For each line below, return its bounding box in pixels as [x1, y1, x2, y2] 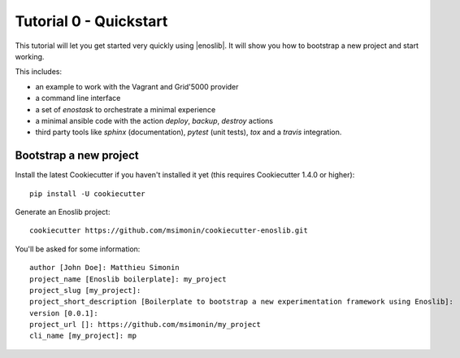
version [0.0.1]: [29, 308, 98, 317]
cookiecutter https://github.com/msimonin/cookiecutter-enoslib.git [29, 226, 308, 235]
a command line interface [35, 94, 121, 103]
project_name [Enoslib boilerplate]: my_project [29, 274, 227, 284]
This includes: [15, 67, 63, 76]
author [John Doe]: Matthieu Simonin [29, 263, 180, 273]
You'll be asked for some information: [15, 244, 141, 254]
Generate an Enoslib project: [15, 207, 111, 216]
